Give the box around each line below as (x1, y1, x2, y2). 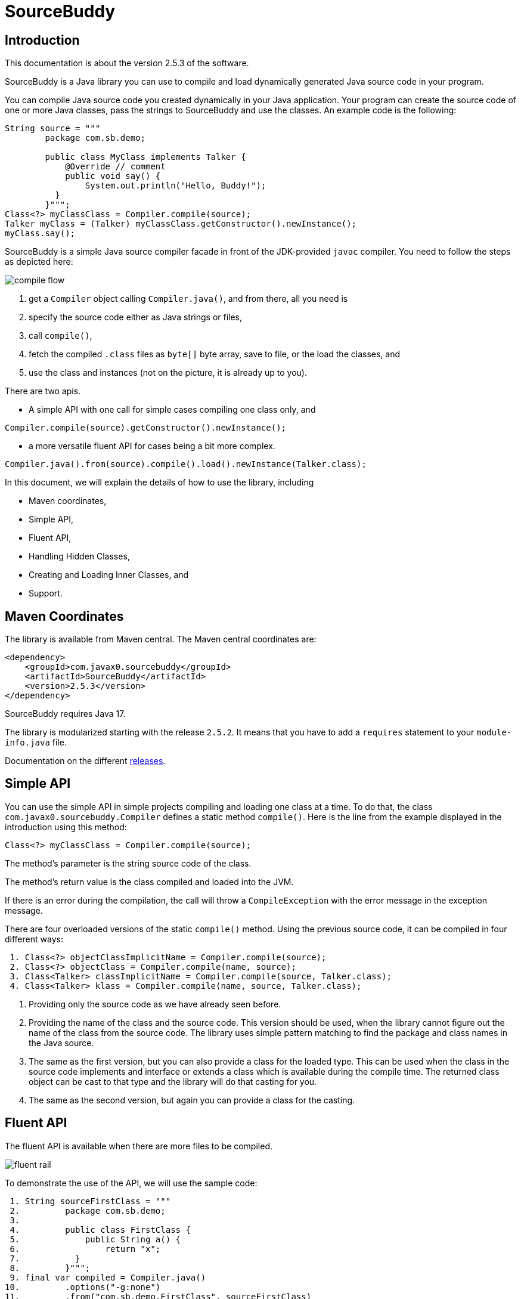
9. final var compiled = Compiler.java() (10, 1272, 206, 1282)
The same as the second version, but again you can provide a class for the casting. (29, 1094, 355, 1105)
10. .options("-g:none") (5, 1282, 161, 1292)
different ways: (5, 933, 63, 944)
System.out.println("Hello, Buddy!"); (85, 181, 266, 191)
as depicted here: (5, 256, 73, 267)
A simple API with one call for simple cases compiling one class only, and (29, 404, 316, 415)
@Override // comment (65, 162, 166, 172)
